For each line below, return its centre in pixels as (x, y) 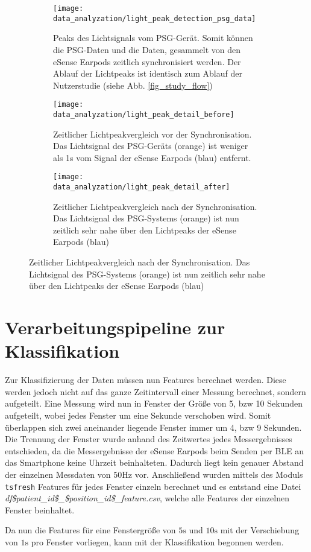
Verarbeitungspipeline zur (115, 327)
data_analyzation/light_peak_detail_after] (142, 187)
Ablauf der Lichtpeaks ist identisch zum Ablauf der (148, 73)
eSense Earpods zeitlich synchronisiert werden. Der (147, 61)
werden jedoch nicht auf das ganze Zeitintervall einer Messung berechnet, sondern (155, 391)
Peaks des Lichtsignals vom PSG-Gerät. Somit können (153, 38)
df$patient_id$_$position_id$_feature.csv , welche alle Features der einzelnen (147, 498)
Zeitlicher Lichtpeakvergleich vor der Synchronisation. (152, 134)
